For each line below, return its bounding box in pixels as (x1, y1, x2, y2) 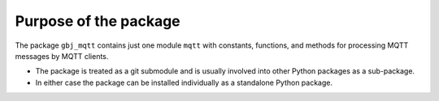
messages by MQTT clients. (15, 51, 109, 61)
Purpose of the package (15, 12, 180, 30)
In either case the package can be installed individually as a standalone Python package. (35, 78, 333, 87)
